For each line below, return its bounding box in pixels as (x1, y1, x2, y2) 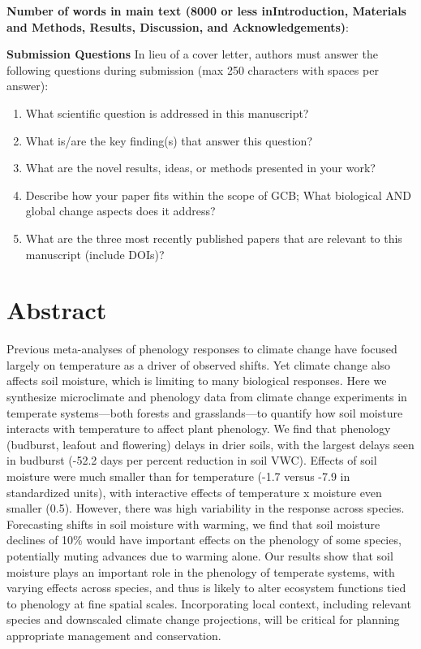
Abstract (6, 293, 107, 327)
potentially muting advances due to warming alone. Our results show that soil (6, 547, 393, 564)
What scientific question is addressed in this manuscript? (25, 104, 309, 121)
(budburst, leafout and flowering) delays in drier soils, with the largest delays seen (6, 435, 415, 452)
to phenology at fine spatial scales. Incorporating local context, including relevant (6, 595, 411, 612)
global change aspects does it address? (25, 202, 216, 219)
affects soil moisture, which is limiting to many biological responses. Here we (6, 372, 387, 389)
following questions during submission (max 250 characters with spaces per (6, 61, 379, 78)
